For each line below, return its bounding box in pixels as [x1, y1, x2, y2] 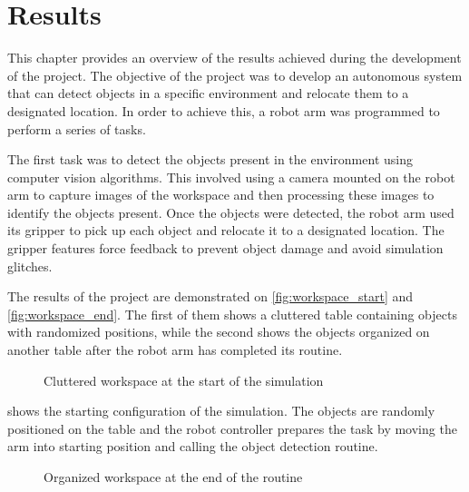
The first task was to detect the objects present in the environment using [7, 150, 413, 169]
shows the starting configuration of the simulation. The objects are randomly [7, 401, 435, 420]
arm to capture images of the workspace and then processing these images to [7, 185, 435, 204]
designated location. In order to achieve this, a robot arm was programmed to [7, 101, 440, 120]
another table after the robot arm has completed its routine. [7, 340, 343, 359]
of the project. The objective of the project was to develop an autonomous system [7, 65, 463, 84]
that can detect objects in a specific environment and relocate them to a [7, 84, 409, 103]
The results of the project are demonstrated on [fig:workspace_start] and [7, 287, 414, 306]
